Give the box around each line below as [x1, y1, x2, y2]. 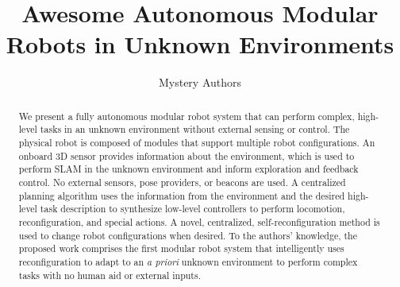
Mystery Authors [158, 74, 242, 91]
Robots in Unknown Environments [6, 28, 394, 60]
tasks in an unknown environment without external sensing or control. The [40, 122, 350, 136]
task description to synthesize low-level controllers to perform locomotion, [40, 202, 345, 215]
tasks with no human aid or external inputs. [18, 268, 201, 281]
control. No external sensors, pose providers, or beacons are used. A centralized [18, 175, 346, 188]
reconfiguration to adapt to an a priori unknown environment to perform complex [18, 254, 358, 268]
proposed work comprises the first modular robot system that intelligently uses [18, 242, 344, 255]
